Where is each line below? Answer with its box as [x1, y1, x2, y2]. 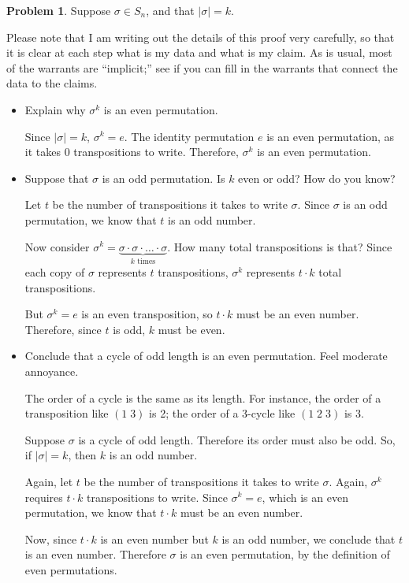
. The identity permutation [124, 128, 255, 144]
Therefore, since [24, 321, 102, 337]
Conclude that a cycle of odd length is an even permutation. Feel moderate [24, 347, 388, 364]
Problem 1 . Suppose [6, 2, 111, 18]
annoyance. [24, 362, 79, 379]
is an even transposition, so [81, 306, 213, 322]
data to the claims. [6, 75, 98, 91]
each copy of [24, 263, 85, 280]
